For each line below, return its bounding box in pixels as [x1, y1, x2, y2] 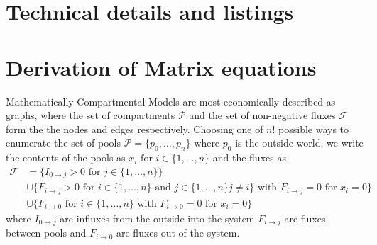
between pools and [6, 225, 87, 240]
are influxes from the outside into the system [60, 210, 255, 225]
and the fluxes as [212, 150, 286, 165]
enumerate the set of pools [6, 135, 121, 150]
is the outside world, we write [235, 135, 364, 150]
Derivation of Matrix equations [6, 52, 317, 81]
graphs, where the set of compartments [6, 108, 175, 122]
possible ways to [278, 121, 349, 136]
